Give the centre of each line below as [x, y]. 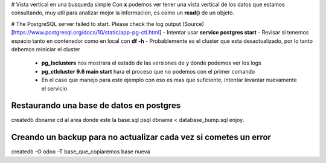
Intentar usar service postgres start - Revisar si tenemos [238, 33]
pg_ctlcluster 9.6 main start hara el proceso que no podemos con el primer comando [148, 71]
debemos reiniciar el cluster [46, 49]
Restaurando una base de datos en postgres [96, 106]
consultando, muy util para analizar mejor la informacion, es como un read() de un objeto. [123, 13]
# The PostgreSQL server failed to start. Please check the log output [96, 24]
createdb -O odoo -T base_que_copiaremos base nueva [81, 152]
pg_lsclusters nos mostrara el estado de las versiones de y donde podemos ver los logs [152, 63]
